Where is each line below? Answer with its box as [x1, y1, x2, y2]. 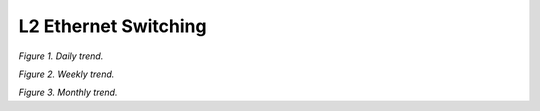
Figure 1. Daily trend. [18, 50, 104, 62]
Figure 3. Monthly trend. [18, 86, 118, 99]
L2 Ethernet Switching [18, 15, 207, 37]
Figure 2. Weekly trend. [18, 68, 115, 80]
